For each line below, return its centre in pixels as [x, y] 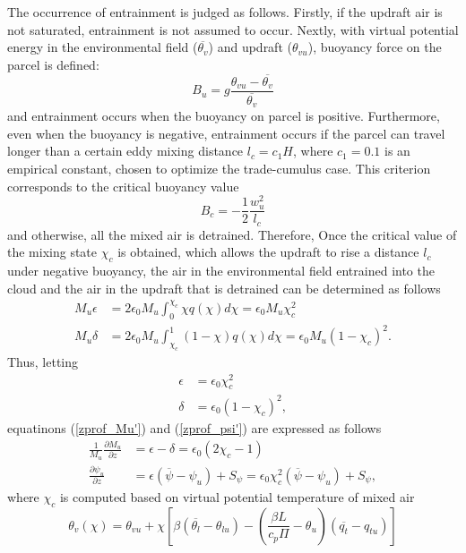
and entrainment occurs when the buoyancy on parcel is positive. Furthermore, [224, 116]
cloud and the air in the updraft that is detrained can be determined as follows [224, 288]
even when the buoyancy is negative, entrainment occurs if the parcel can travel [226, 133]
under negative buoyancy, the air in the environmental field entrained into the [221, 271]
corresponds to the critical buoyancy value [123, 186]
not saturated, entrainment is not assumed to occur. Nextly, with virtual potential [233, 29]
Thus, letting [43, 361]
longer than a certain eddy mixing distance [125, 151]
